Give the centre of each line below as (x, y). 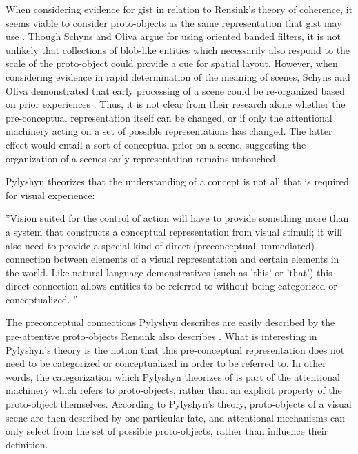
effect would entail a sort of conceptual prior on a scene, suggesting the (156, 144)
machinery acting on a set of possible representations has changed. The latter (169, 131)
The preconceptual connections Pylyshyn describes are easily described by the (170, 322)
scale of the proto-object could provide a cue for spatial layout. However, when (172, 63)
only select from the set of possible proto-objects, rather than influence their (167, 431)
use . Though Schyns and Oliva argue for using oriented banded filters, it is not (173, 36)
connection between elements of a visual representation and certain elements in (172, 259)
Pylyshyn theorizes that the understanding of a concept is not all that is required (177, 181)
